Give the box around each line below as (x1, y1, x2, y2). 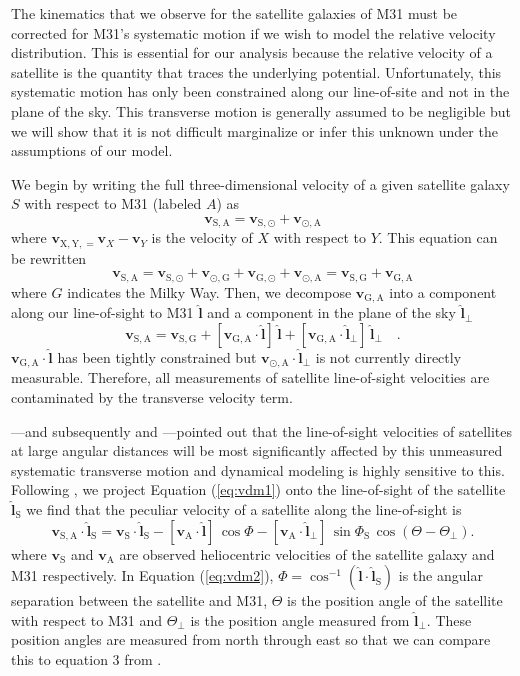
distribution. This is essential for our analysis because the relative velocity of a (11, 42, 493, 63)
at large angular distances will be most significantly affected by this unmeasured (11, 440, 503, 461)
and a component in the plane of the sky (207, 302, 456, 323)
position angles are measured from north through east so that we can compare (11, 629, 491, 650)
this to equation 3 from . (11, 648, 162, 669)
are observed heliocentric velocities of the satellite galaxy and (119, 543, 495, 564)
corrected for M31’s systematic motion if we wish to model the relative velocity (11, 22, 496, 43)
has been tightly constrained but (57, 346, 257, 367)
